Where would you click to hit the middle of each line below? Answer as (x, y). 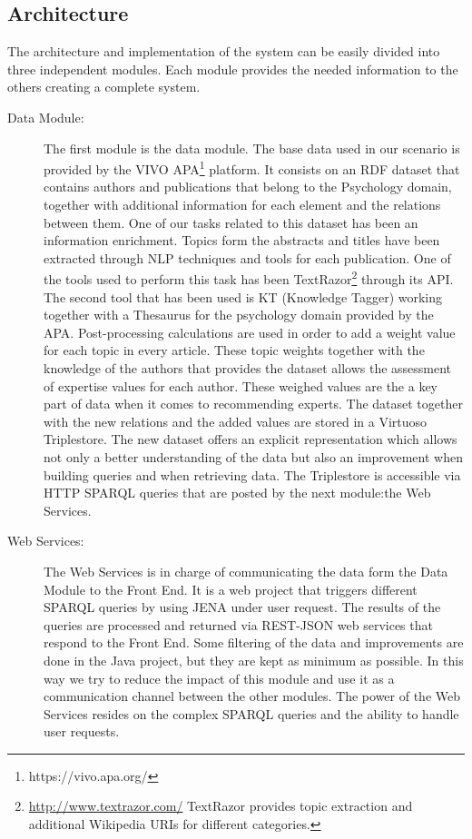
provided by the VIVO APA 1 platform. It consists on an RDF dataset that (252, 168)
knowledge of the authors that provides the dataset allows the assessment (248, 368)
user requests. (82, 731)
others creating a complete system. (104, 87)
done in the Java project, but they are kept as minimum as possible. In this (254, 660)
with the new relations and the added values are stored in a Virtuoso (236, 421)
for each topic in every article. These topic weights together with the (234, 350)
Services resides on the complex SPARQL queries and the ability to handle (251, 713)
